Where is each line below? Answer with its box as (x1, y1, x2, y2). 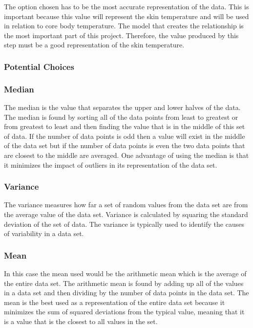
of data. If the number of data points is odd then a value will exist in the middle (4, 131, 245, 141)
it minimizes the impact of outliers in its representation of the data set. (4, 159, 217, 170)
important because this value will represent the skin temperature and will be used (4, 11, 249, 21)
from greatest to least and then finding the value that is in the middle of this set (4, 121, 245, 131)
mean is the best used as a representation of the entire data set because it (4, 297, 225, 307)
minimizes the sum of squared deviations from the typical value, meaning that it (4, 306, 245, 317)
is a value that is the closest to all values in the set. (4, 316, 158, 326)
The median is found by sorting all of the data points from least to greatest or (4, 111, 238, 122)
